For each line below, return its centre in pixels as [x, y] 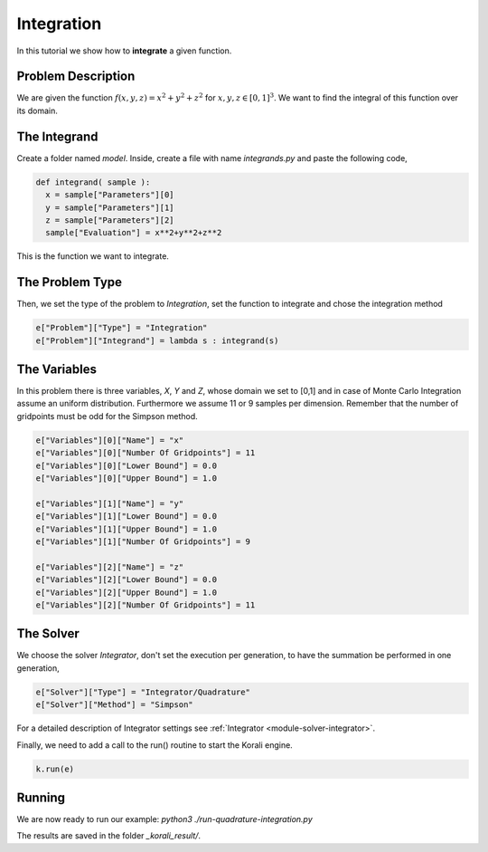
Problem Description [76, 77]
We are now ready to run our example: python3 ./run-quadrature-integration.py [165, 819]
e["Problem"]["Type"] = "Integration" [122, 328]
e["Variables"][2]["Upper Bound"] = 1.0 [126, 592]
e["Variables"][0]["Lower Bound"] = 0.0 [126, 465]
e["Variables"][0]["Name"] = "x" [110, 440]
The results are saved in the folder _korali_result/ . [109, 836]
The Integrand [57, 136]
